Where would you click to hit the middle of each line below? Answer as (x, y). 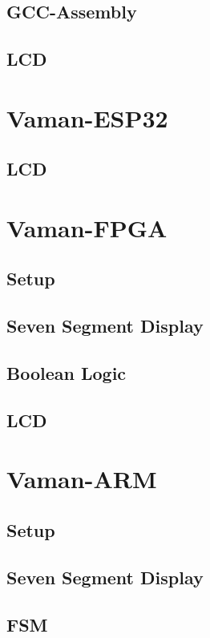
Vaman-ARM (82, 479)
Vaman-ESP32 (87, 117)
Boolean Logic (67, 373)
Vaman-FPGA (87, 227)
